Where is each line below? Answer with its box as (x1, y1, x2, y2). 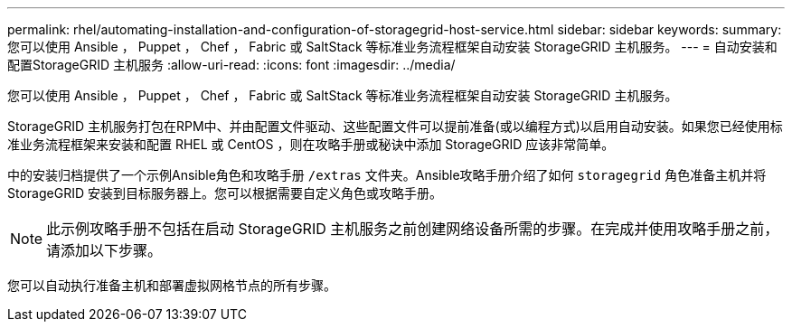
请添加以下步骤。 (46, 241, 163, 259)
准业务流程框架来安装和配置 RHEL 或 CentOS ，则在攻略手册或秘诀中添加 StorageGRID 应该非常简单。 (7, 136, 615, 152)
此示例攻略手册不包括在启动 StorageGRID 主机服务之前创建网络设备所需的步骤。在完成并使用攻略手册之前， (46, 220, 779, 238)
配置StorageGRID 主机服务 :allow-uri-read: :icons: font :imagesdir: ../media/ (7, 57, 456, 72)
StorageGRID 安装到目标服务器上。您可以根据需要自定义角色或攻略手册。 (7, 185, 442, 201)
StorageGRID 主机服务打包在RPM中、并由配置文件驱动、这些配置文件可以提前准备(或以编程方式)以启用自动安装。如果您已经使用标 (7, 118, 783, 134)
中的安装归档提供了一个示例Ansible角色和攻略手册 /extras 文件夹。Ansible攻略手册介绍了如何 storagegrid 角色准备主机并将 (7, 167, 767, 183)
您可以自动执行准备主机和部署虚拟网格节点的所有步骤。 (7, 277, 336, 293)
